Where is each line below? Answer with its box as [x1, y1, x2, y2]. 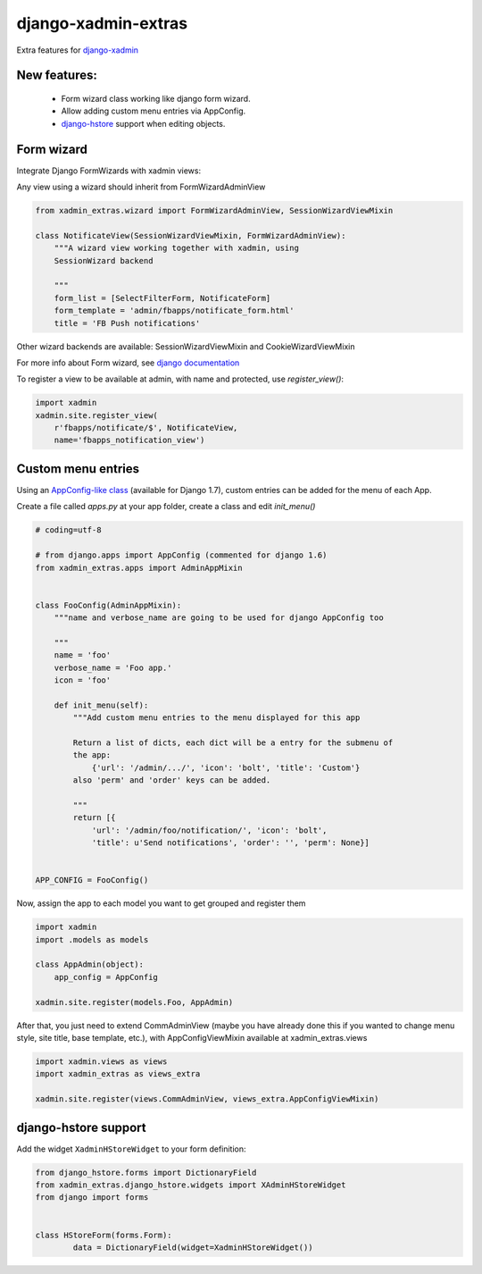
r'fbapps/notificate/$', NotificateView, [54, 423, 238, 433]
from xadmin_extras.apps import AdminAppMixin [35, 563, 243, 573]
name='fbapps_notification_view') [54, 435, 205, 446]
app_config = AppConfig [54, 972, 158, 982]
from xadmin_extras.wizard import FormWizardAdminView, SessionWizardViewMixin [35, 205, 394, 216]
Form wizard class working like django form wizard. [61, 93, 251, 104]
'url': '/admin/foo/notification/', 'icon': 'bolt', [91, 825, 328, 835]
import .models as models [35, 935, 149, 944]
